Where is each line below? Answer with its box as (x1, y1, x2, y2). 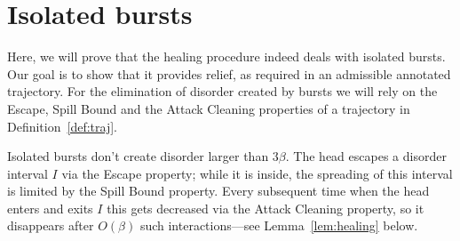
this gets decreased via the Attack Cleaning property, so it (107, 198, 424, 217)
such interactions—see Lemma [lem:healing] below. (139, 216, 418, 235)
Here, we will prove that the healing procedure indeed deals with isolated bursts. (7, 47, 446, 66)
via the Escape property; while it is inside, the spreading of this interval (61, 164, 453, 182)
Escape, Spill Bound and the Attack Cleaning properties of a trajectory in (7, 99, 410, 117)
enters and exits (7, 198, 93, 217)
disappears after (7, 216, 94, 235)
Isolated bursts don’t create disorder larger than (7, 147, 269, 165)
